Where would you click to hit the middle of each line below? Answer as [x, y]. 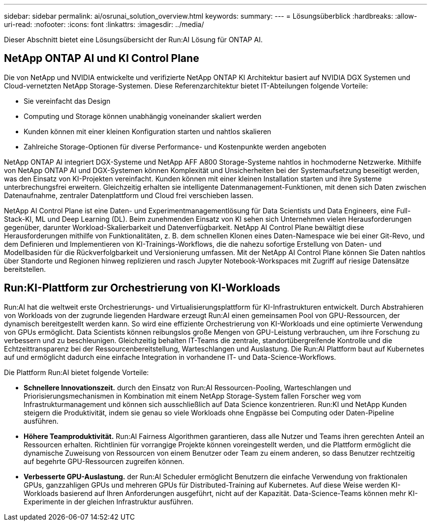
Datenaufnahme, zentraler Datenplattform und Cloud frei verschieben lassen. [129, 195]
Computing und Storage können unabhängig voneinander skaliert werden [143, 116]
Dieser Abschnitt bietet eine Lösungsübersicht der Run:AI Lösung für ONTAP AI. [133, 40]
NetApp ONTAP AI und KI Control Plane [102, 58]
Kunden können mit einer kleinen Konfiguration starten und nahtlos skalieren [148, 131]
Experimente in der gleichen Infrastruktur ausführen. [108, 501]
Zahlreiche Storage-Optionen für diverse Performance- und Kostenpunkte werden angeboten [175, 146]
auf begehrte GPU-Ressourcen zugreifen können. [104, 461]
